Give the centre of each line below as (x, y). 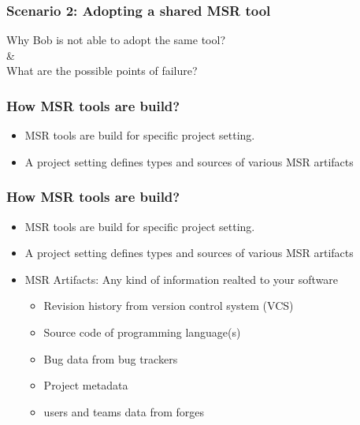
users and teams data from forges (124, 411)
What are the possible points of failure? (102, 71)
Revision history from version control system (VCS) (169, 306)
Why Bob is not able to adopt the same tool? (116, 40)
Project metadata (86, 385)
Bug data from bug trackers (111, 358)
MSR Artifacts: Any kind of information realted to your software (182, 279)
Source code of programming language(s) (142, 332)
